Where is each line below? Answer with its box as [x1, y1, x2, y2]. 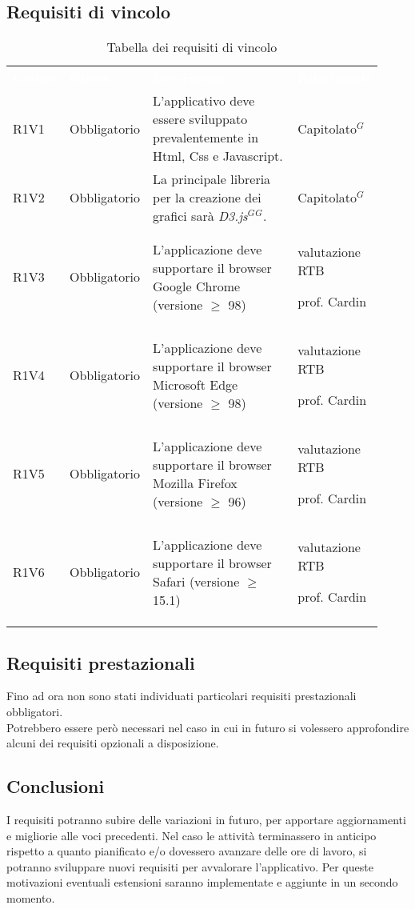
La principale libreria [153, 170, 271, 189]
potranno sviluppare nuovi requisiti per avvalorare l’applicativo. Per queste [6, 858, 373, 875]
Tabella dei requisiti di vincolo [106, 38, 277, 57]
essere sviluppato [153, 110, 248, 129]
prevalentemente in [153, 128, 259, 147]
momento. [6, 889, 55, 906]
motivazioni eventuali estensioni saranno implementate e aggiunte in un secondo [6, 874, 398, 891]
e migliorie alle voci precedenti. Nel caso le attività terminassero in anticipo [6, 827, 377, 843]
